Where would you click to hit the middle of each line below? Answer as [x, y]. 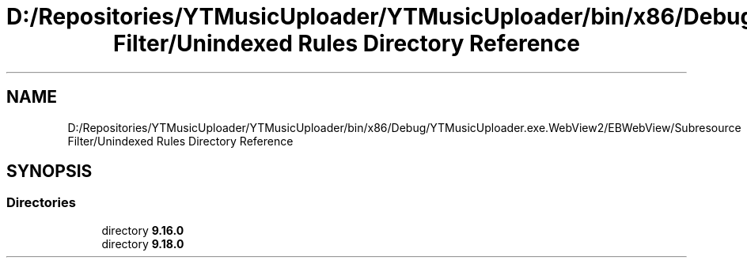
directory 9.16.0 [143, 230]
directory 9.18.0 [143, 243]
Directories [41, 203]
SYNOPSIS [49, 172]
